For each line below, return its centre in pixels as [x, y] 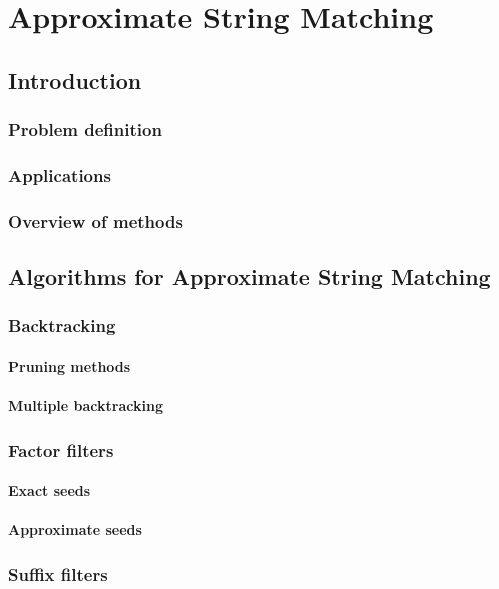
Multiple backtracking [85, 405]
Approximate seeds [75, 529]
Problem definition [85, 129]
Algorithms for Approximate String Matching [249, 276]
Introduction [75, 79]
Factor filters [61, 449]
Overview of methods [95, 220]
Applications [59, 174]
